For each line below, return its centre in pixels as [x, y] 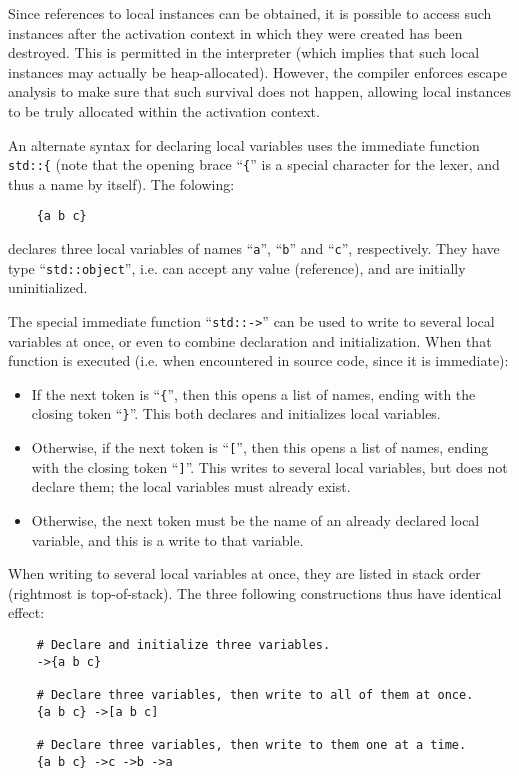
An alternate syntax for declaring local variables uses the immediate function [244, 144]
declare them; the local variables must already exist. [191, 486]
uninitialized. [48, 287]
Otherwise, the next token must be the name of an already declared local [255, 520]
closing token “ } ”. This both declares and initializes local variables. [236, 413]
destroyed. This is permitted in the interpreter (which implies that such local [244, 52]
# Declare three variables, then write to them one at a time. [251, 744]
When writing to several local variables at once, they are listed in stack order [244, 573]
